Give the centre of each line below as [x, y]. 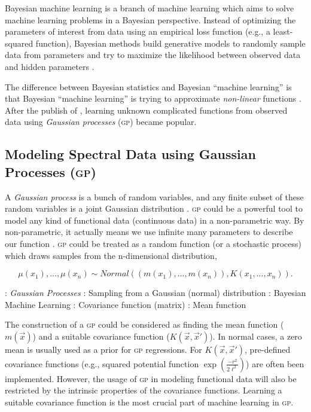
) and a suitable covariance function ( [101, 336]
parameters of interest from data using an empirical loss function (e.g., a [138, 31]
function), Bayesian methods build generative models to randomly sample [170, 43]
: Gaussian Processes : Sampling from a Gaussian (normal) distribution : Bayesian [155, 293]
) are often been [275, 363]
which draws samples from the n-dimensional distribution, [111, 255]
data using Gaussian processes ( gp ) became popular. [101, 122]
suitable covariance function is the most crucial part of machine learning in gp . [149, 402]
